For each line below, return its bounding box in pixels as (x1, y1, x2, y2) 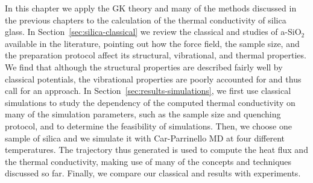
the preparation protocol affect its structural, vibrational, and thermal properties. (5, 49, 306, 61)
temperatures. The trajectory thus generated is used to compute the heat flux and (5, 143, 308, 156)
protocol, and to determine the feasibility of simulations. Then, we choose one (5, 119, 292, 132)
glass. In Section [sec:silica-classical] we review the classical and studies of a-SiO (5, 25, 302, 38)
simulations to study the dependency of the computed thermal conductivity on (5, 96, 296, 108)
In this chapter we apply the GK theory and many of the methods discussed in (5, 2, 297, 14)
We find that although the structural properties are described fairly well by (5, 60, 283, 73)
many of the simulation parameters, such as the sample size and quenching (5, 108, 281, 120)
